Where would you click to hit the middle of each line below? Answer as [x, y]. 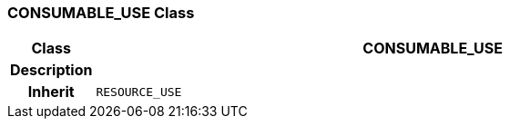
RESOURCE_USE [139, 92]
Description [51, 70]
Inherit [51, 92]
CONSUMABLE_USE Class [101, 13]
